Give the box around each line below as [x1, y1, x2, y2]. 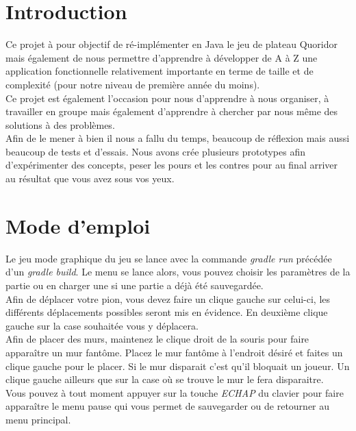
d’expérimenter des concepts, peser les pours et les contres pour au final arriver [5, 158, 338, 172]
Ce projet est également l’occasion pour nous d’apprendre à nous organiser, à [5, 90, 329, 105]
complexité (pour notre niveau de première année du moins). [5, 77, 260, 91]
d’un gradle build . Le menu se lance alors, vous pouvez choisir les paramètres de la [5, 264, 351, 279]
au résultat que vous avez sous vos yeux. [5, 171, 175, 186]
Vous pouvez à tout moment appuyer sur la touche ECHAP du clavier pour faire [5, 385, 344, 399]
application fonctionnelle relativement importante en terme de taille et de [5, 64, 314, 78]
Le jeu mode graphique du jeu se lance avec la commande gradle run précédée [5, 251, 332, 265]
